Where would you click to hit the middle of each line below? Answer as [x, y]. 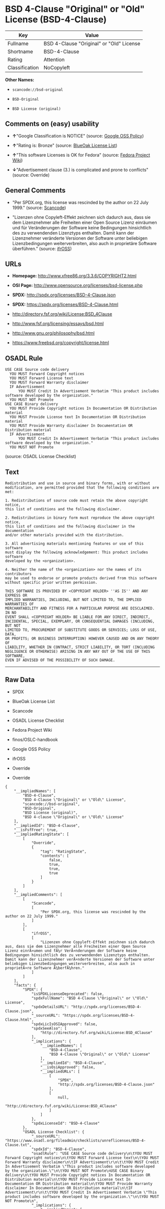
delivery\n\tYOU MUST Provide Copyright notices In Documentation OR [78, 1175]
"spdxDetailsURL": [50, 1007]
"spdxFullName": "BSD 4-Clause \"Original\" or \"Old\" [90, 998]
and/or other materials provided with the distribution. [65, 535]
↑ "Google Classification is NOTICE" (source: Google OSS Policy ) [78, 136]
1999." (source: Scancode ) [39, 208]
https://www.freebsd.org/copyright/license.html [61, 343]
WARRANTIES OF [20, 604]
